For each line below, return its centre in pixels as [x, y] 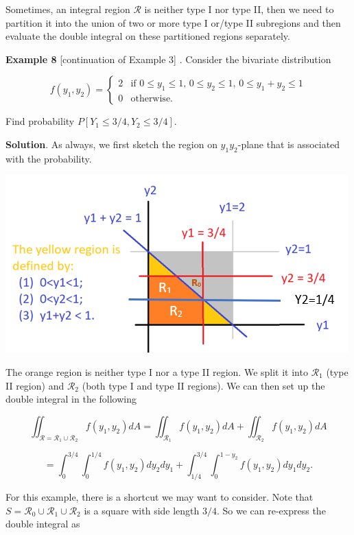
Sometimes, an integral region [68, 9]
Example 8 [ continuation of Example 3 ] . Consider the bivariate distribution [168, 59]
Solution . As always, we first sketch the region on [111, 144]
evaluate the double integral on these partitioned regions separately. [148, 36]
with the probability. [49, 158]
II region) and [35, 385]
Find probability [40, 121]
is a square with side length [142, 510]
